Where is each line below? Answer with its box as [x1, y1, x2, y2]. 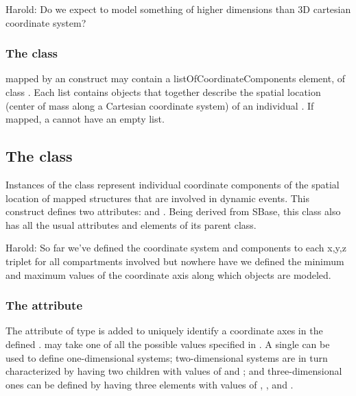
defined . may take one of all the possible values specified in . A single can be [5, 336, 330, 351]
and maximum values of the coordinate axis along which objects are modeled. [5, 267, 331, 282]
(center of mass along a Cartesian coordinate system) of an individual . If [5, 98, 314, 112]
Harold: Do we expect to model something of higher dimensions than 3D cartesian [5, 2, 351, 16]
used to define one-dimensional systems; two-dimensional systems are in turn [5, 350, 328, 364]
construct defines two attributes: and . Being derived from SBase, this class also [5, 204, 341, 219]
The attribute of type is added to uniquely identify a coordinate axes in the [5, 323, 323, 338]
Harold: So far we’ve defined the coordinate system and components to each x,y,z [5, 240, 346, 255]
